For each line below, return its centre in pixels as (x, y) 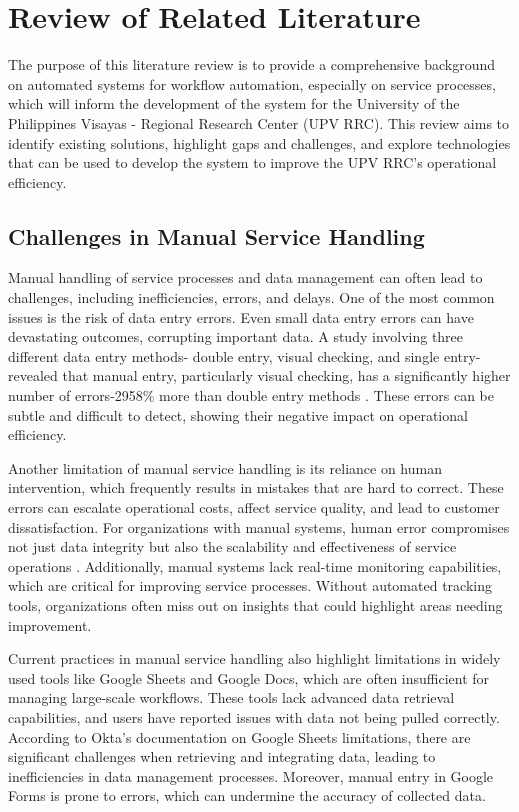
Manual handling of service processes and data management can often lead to (245, 277)
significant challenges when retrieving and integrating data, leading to (222, 756)
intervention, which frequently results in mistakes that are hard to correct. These (256, 487)
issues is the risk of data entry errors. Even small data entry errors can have (241, 316)
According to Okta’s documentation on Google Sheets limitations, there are (239, 736)
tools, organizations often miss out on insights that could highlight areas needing (255, 604)
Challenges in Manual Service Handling (216, 235)
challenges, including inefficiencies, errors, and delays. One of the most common (251, 297)
